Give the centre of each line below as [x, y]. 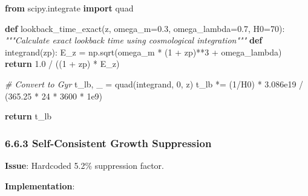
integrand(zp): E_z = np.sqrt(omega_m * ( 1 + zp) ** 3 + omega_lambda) [143, 52]
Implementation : [40, 185]
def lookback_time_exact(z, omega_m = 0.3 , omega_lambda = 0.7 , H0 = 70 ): [145, 28]
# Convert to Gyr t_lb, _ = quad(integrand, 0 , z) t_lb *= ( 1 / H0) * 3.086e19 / [154, 84]
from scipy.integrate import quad [69, 8]
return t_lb [28, 116]
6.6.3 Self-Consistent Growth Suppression [108, 143]
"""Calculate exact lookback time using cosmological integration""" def [134, 40]
